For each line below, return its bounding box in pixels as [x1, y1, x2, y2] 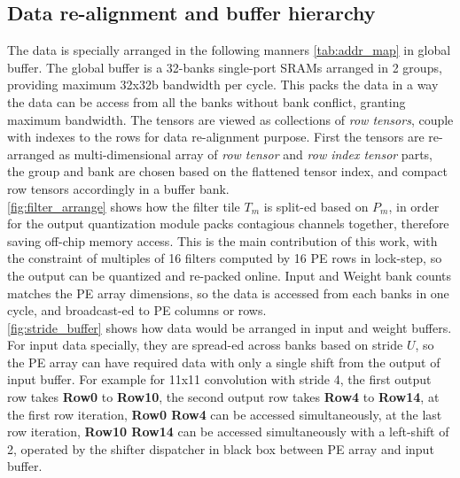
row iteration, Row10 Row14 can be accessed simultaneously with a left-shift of [7, 422, 449, 441]
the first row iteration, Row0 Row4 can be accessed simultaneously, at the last [7, 405, 442, 423]
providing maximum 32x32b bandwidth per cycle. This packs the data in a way [7, 75, 439, 94]
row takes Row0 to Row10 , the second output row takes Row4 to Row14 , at [7, 388, 440, 406]
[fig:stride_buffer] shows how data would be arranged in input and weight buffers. [7, 318, 452, 336]
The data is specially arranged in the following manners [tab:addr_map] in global [7, 41, 451, 59]
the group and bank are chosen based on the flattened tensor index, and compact [7, 162, 448, 181]
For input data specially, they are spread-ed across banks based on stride [7, 335, 403, 354]
